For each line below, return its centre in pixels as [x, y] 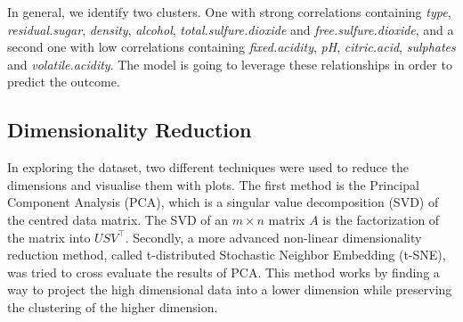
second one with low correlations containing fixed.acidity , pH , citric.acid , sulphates [231, 47]
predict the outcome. [64, 82]
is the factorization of [381, 219]
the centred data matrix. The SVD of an [118, 219]
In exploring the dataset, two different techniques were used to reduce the [208, 167]
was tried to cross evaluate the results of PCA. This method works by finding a [223, 272]
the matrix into [49, 237]
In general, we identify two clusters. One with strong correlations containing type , [229, 12]
